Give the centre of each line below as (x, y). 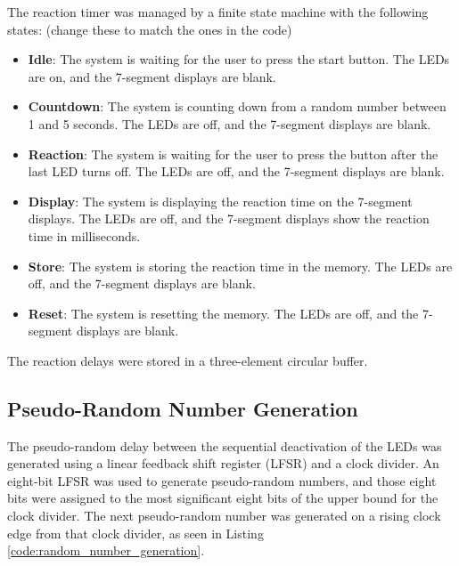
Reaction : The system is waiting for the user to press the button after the (233, 154)
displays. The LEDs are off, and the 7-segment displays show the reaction (229, 218)
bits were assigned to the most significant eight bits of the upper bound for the (223, 498)
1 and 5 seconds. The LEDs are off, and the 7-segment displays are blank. (229, 123)
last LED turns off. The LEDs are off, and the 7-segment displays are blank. (236, 171)
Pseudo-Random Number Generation (183, 408)
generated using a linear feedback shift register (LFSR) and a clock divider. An (223, 463)
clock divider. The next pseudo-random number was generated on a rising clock (224, 516)
